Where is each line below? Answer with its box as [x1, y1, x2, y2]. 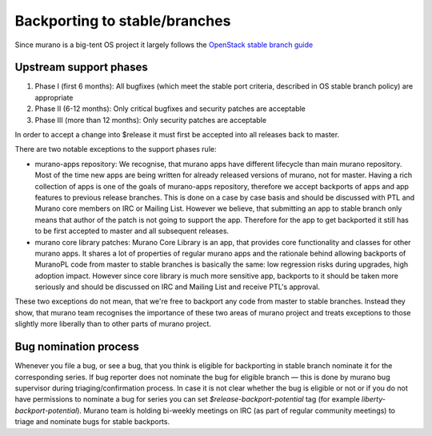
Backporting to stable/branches [14, 12, 231, 30]
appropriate [34, 93, 74, 102]
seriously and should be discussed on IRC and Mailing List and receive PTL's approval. [34, 282, 320, 291]
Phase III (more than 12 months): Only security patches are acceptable [34, 115, 267, 125]
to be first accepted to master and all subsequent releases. [34, 226, 230, 236]
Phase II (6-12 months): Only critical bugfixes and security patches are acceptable [34, 104, 306, 113]
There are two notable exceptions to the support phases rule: [14, 145, 217, 154]
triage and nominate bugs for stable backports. [14, 417, 170, 426]
